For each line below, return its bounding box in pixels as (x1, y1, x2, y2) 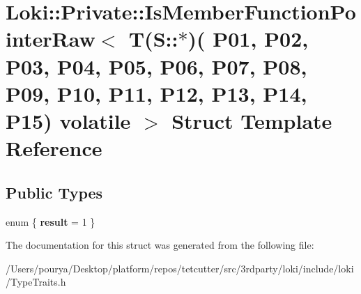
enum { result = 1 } (6, 214, 95, 229)
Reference (6, 134, 102, 162)
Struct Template (171, 106, 332, 134)
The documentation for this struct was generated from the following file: (6, 238, 314, 252)
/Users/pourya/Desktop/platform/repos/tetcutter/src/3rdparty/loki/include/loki (6, 261, 354, 275)
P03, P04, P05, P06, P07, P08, (6, 52, 307, 80)
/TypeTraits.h (6, 274, 66, 289)
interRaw (6, 24, 95, 53)
